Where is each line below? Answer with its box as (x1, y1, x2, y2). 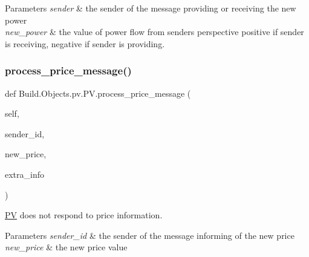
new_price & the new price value (5, 241, 128, 253)
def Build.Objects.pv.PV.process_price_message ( (5, 86, 191, 99)
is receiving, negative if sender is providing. (5, 37, 165, 50)
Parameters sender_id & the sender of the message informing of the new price (5, 229, 294, 241)
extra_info (5, 168, 45, 180)
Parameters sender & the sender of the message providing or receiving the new (5, 2, 296, 14)
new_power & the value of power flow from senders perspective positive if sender (5, 25, 304, 38)
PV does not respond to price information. (5, 209, 163, 221)
